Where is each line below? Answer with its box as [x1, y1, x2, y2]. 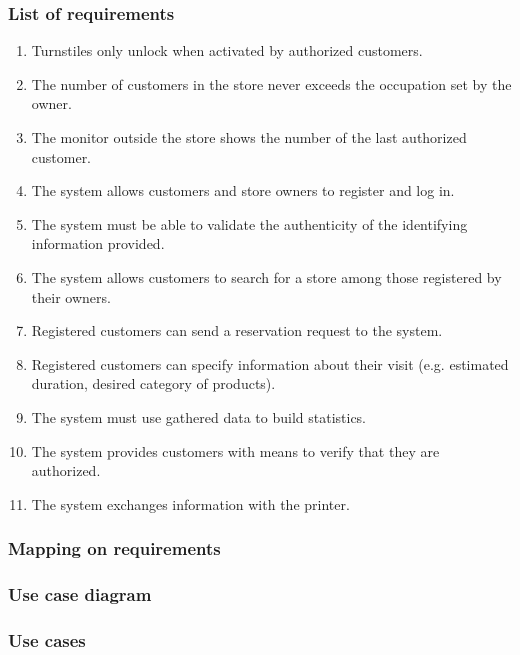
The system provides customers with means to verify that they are [31, 440, 440, 461]
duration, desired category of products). [31, 373, 276, 394]
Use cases [8, 627, 86, 652]
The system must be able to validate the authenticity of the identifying [31, 213, 468, 234]
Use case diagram [8, 582, 152, 607]
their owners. [31, 286, 111, 307]
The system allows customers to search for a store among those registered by [31, 266, 502, 287]
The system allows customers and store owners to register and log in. [31, 180, 455, 201]
